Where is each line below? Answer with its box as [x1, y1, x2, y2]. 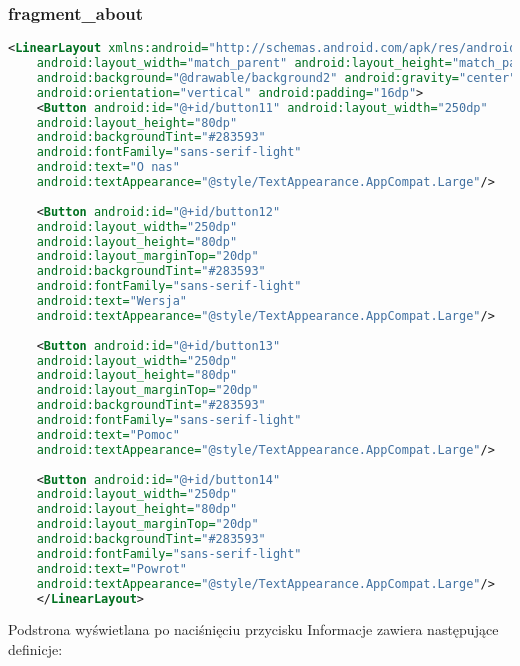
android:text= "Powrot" [36, 561, 187, 576]
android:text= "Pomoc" [36, 427, 180, 442]
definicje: [8, 639, 63, 660]
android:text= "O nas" [36, 160, 180, 175]
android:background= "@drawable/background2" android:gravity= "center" [36, 70, 517, 85]
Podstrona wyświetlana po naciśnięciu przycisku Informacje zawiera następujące [8, 619, 499, 640]
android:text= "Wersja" [36, 294, 187, 309]
